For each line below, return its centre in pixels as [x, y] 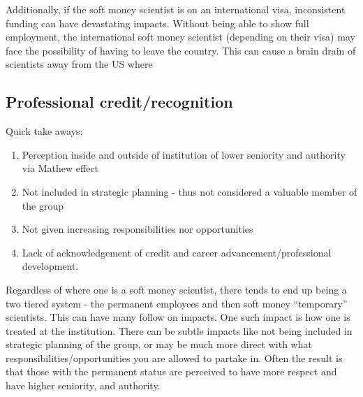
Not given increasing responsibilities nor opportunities [138, 229]
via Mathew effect [60, 168]
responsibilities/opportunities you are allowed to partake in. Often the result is [174, 358]
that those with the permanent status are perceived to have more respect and [171, 371]
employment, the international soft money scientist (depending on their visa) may [180, 37]
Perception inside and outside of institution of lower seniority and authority [184, 154]
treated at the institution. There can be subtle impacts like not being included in [179, 330]
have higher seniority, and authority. [83, 385]
